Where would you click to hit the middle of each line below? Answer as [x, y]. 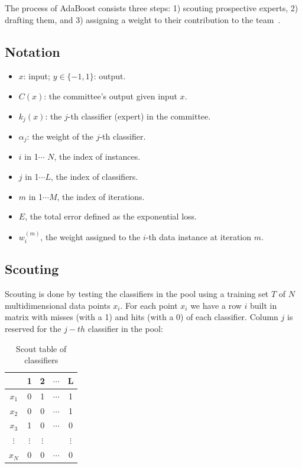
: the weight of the [60, 136]
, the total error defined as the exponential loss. [111, 216]
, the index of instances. [97, 156]
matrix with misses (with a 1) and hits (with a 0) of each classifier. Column [142, 317]
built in [264, 305]
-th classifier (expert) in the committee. [139, 116]
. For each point [149, 305]
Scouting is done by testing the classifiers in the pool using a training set [137, 294]
